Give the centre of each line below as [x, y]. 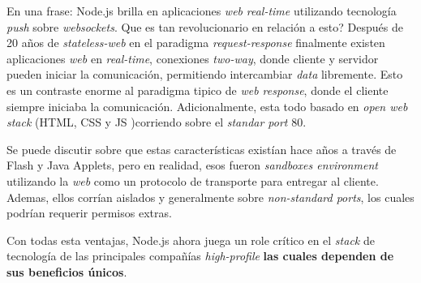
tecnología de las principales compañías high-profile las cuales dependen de [200, 256]
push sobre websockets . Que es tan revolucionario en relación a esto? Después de [205, 26]
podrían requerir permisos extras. [89, 213]
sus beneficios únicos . [67, 271]
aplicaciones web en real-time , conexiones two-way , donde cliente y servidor [193, 58]
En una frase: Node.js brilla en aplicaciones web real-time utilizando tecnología [202, 11]
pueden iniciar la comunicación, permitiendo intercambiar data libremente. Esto [205, 74]
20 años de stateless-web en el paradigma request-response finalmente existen [196, 43]
